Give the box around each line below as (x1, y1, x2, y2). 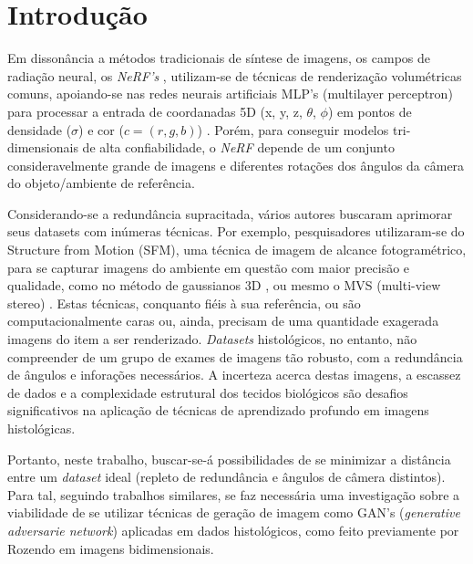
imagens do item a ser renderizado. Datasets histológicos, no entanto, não (7, 329, 417, 349)
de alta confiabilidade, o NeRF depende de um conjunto (82, 138, 395, 157)
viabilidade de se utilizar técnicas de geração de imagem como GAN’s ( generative (7, 503, 460, 522)
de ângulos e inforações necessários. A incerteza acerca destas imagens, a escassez (7, 365, 461, 384)
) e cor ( (78, 120, 124, 139)
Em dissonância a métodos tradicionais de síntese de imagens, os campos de (7, 48, 431, 68)
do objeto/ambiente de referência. (7, 173, 195, 193)
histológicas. (7, 419, 76, 437)
